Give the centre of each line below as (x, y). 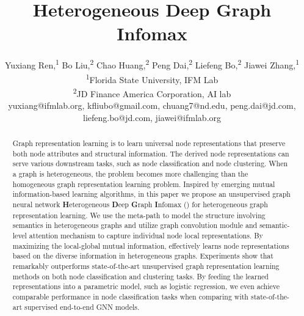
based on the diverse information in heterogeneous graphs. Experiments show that (143, 256)
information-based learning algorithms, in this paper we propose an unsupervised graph (151, 194)
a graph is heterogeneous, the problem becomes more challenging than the (130, 174)
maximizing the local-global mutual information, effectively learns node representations (151, 245)
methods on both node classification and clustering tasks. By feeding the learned (140, 276)
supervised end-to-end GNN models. (82, 307)
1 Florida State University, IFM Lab (152, 78)
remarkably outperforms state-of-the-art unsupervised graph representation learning (146, 266)
